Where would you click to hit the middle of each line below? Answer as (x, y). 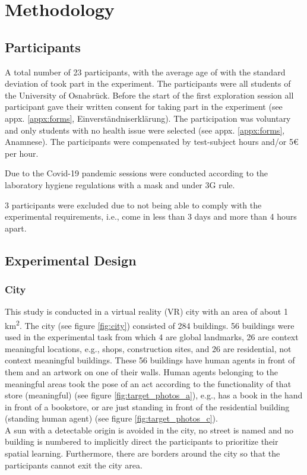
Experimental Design (71, 260)
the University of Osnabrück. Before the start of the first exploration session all (149, 95)
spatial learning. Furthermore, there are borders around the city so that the (143, 453)
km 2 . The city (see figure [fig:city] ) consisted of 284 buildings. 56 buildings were (150, 324)
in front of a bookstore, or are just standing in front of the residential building (147, 406)
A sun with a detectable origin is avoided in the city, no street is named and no (149, 430)
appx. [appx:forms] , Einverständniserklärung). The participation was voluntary (148, 118)
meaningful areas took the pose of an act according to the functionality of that (148, 383)
